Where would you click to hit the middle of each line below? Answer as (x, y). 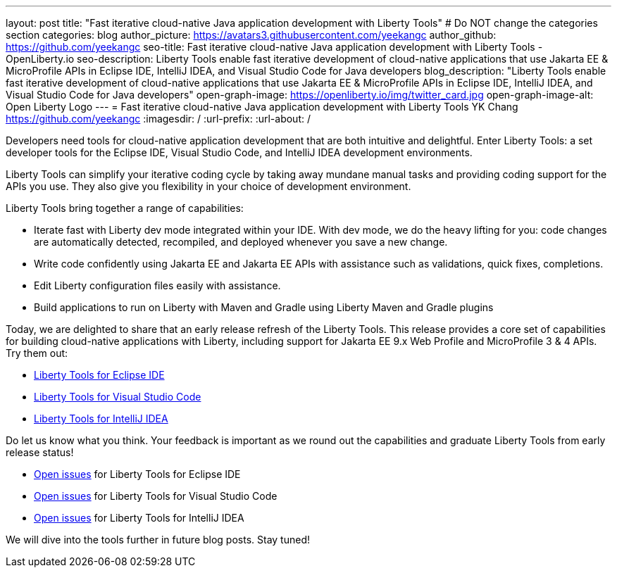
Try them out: (37, 353)
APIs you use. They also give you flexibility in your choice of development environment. (208, 186)
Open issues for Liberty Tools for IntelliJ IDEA (139, 518)
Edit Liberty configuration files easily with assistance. (157, 285)
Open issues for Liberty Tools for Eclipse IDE (137, 474)
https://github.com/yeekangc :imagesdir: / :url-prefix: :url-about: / (158, 119)
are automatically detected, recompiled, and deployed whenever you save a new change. (241, 242)
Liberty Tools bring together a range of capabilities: (125, 208)
